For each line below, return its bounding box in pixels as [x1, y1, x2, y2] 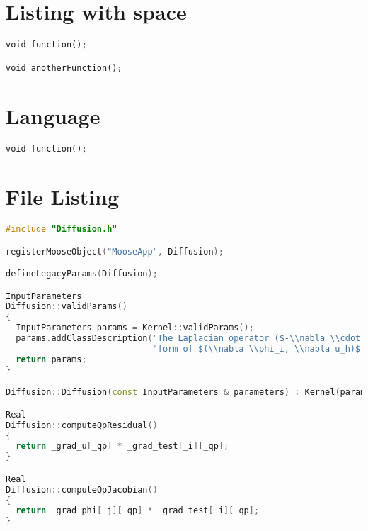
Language [6, 101, 100, 130]
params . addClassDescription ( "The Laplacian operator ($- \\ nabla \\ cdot [16, 333, 361, 344]
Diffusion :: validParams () [6, 301, 127, 312]
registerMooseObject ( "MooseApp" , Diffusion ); [6, 246, 224, 257]
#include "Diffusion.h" [6, 224, 117, 234]
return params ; [16, 354, 87, 364]
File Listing [6, 182, 120, 211]
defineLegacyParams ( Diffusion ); [6, 269, 158, 279]
